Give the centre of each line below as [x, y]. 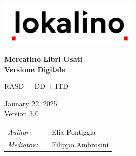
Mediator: [23, 144]
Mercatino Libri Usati [43, 59]
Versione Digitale [35, 69]
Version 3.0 [21, 113]
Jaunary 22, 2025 [31, 103]
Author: [20, 131]
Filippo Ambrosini [80, 144]
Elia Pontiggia [74, 131]
